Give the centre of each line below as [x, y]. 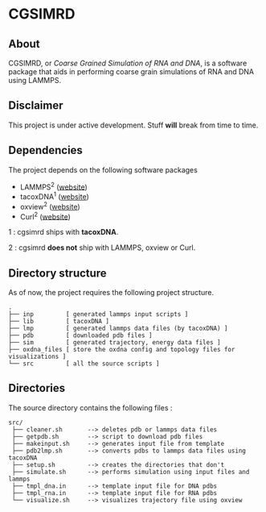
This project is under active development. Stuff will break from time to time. [133, 125]
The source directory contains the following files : [90, 407]
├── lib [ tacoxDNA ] [59, 322]
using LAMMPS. [35, 80]
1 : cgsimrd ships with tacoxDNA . [63, 232]
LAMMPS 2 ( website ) [54, 186]
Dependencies [45, 150]
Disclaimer [36, 106]
